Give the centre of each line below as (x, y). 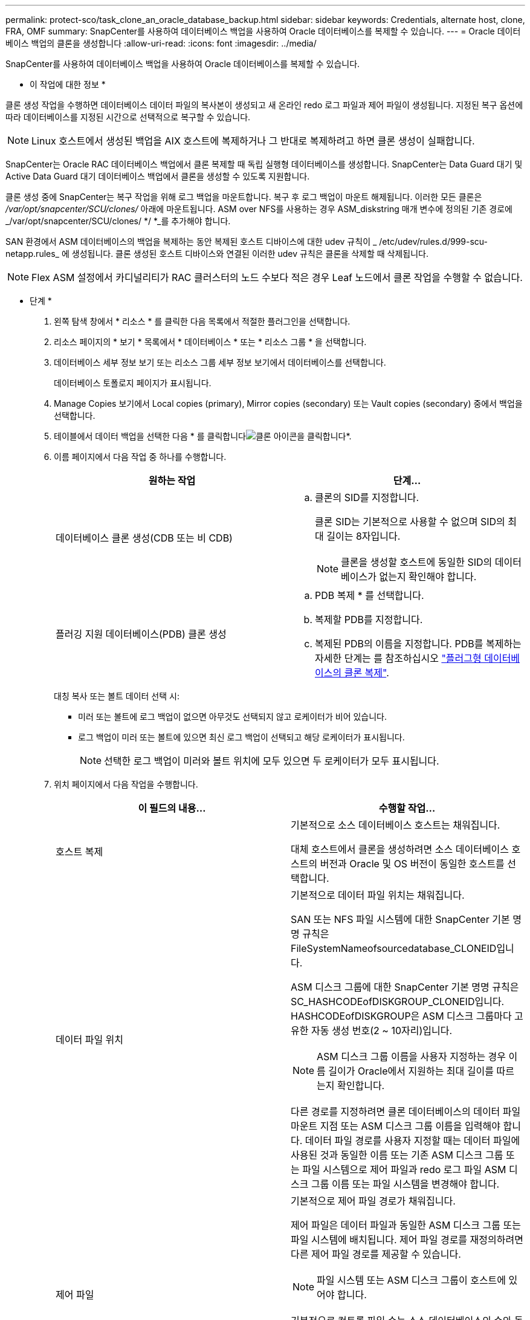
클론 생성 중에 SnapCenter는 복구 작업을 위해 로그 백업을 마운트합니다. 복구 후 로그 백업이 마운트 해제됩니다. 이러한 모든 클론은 (244, 197)
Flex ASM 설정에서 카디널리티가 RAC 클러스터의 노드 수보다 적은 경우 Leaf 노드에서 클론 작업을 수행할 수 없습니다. (277, 277)
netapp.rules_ (32, 254)
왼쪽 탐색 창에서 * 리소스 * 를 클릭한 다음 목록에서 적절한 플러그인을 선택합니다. (202, 321)
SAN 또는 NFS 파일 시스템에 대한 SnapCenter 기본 (400, 919)
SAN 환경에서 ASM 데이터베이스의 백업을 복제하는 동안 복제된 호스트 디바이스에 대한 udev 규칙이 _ (191, 241)
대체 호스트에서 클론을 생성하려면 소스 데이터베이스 (400, 849)
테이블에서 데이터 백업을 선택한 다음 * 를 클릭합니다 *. (203, 436)
